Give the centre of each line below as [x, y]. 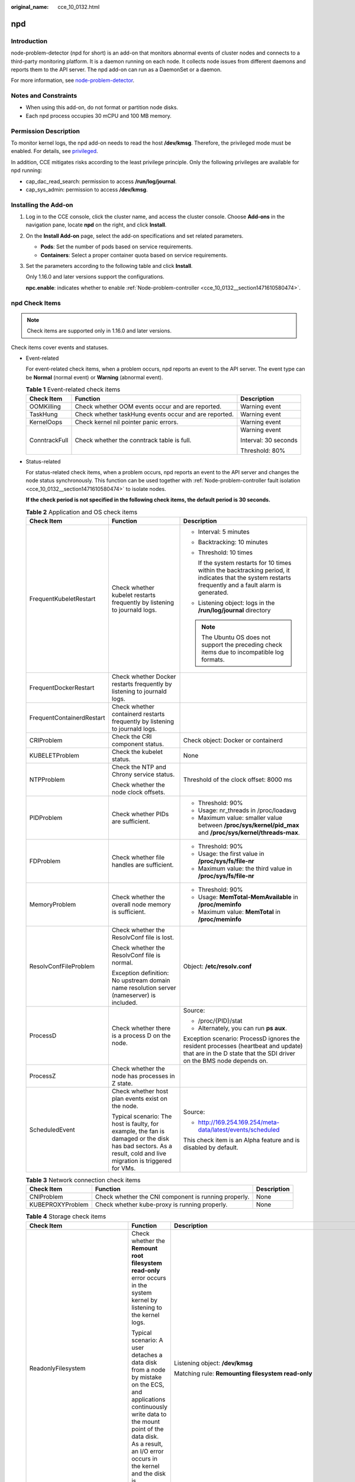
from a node [148, 1369]
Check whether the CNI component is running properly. [172, 1197]
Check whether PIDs [140, 814]
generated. [213, 592]
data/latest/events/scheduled [239, 1129]
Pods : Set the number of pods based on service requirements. [117, 247]
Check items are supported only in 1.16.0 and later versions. [99, 331]
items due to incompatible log [243, 652]
